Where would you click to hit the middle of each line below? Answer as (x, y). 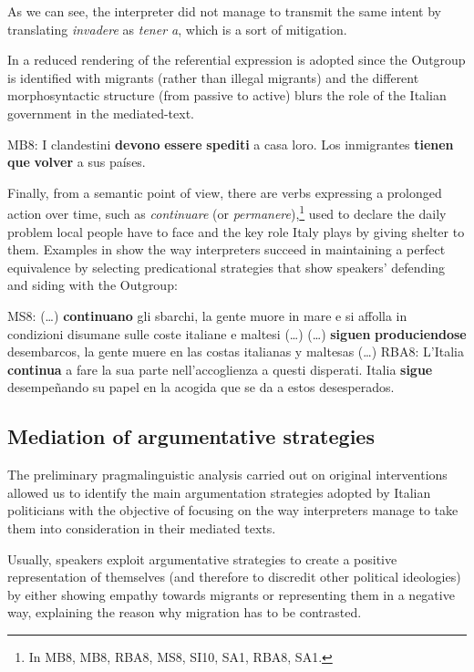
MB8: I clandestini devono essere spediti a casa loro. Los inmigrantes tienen (231, 144)
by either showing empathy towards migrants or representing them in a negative (231, 594)
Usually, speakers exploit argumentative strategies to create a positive (202, 558)
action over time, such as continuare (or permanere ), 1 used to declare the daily (227, 212)
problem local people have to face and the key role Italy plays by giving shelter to (236, 231)
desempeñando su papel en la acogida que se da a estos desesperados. (201, 387)
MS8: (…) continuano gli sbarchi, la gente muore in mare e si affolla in (207, 315)
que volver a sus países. (77, 162)
